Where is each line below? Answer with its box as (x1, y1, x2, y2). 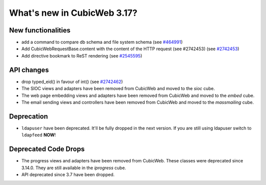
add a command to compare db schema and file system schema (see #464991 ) (21, 39, 183, 45)
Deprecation (9, 112, 48, 121)
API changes (9, 65, 49, 74)
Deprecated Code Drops (9, 145, 85, 154)
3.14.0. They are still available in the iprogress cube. (21, 165, 127, 171)
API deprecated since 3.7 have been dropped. (21, 171, 115, 177)
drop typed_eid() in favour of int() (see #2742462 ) (21, 79, 123, 85)
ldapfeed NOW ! (21, 132, 56, 138)
